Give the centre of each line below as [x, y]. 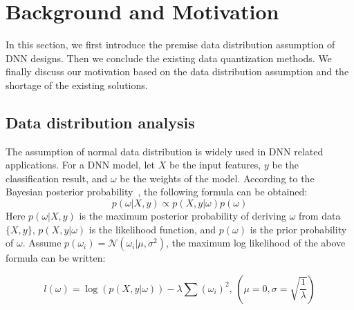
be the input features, [215, 165]
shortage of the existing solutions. [77, 85]
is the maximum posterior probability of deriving [183, 216]
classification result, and [57, 178]
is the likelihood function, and [152, 229]
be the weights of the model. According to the [217, 178]
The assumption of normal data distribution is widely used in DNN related [165, 151]
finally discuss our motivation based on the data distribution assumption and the [177, 71]
